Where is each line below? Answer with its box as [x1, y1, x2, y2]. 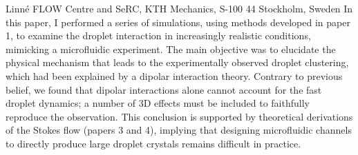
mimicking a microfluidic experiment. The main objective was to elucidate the [6, 41, 336, 56]
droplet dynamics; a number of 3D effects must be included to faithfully [6, 96, 310, 110]
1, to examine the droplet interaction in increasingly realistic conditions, [6, 28, 311, 43]
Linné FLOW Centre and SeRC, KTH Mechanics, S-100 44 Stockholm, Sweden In [6, 1, 353, 15]
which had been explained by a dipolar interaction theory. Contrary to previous [6, 68, 343, 83]
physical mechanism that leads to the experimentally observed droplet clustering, [6, 55, 349, 70]
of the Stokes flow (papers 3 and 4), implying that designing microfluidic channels [6, 123, 352, 137]
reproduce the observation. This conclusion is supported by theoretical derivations [6, 109, 353, 123]
